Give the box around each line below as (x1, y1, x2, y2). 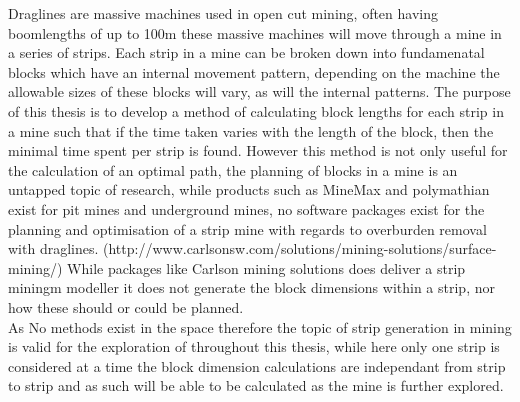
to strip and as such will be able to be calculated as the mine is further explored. (8, 375, 504, 396)
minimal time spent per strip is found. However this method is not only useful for (8, 140, 508, 161)
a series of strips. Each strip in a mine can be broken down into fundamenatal (8, 42, 485, 63)
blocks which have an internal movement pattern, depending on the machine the (8, 61, 500, 82)
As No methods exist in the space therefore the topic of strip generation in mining (8, 316, 512, 337)
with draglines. (8, 238, 99, 259)
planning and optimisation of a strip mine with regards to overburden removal (8, 218, 487, 239)
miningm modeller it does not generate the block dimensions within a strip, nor (8, 277, 495, 298)
